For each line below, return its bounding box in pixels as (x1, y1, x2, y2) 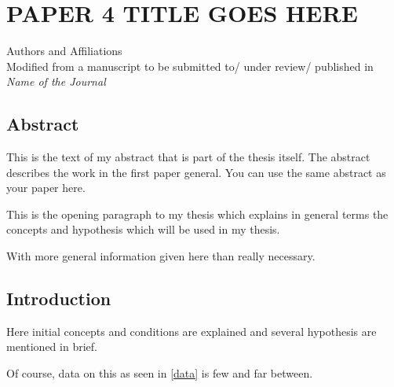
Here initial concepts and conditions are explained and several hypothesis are (6, 322, 377, 339)
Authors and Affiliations (6, 42, 122, 59)
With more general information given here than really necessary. (6, 248, 316, 264)
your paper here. (6, 179, 86, 196)
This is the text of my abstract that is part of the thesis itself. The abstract (6, 149, 370, 165)
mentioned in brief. (6, 338, 97, 355)
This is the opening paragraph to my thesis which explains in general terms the (6, 205, 389, 222)
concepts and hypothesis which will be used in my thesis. (6, 221, 280, 238)
